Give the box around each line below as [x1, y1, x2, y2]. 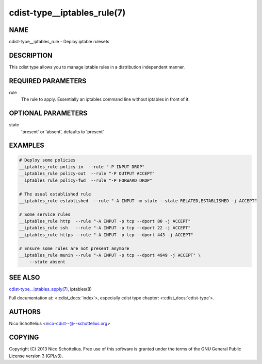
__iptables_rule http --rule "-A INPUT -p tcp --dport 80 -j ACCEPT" [19, 219, 191, 224]
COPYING [9, 333, 39, 342]
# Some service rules [19, 211, 71, 217]
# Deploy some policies [19, 157, 76, 163]
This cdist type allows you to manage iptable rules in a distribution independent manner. [9, 64, 185, 70]
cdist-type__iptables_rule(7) [9, 7, 126, 18]
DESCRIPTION [9, 51, 53, 59]
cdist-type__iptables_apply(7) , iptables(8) [9, 286, 92, 292]
